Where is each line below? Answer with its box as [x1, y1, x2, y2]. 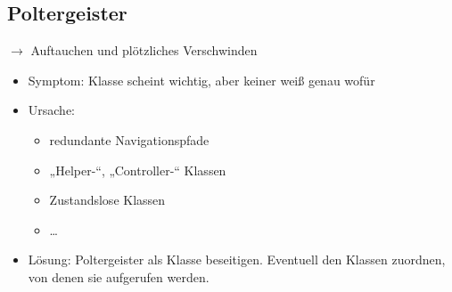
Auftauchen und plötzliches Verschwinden [30, 41, 258, 60]
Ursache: [28, 101, 76, 119]
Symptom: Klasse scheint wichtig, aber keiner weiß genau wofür [28, 70, 375, 89]
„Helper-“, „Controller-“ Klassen [49, 160, 226, 179]
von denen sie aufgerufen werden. [28, 267, 210, 286]
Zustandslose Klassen [49, 191, 166, 209]
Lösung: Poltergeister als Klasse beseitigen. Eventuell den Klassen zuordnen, [28, 250, 446, 269]
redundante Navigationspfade [49, 130, 210, 149]
